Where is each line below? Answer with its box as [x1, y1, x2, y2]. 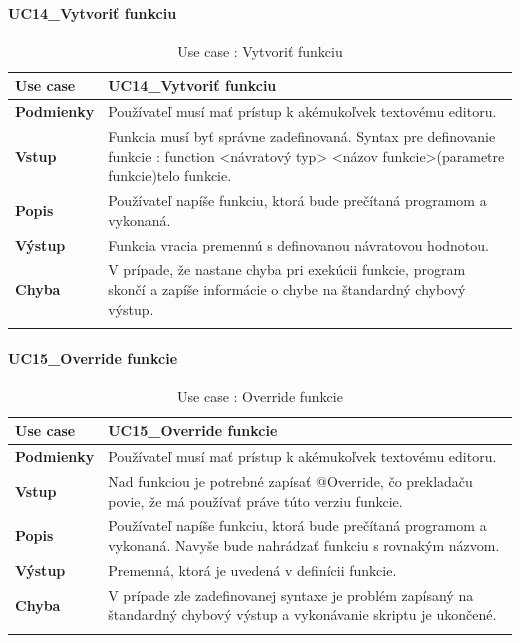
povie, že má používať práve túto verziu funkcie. [108, 490, 403, 511]
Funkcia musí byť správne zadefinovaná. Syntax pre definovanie [108, 126, 496, 147]
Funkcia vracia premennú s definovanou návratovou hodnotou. [108, 234, 489, 255]
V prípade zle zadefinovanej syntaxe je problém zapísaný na [108, 584, 474, 605]
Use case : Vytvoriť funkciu [177, 40, 343, 61]
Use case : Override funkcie [177, 385, 343, 406]
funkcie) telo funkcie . [108, 165, 232, 186]
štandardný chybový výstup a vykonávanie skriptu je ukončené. [108, 604, 497, 625]
